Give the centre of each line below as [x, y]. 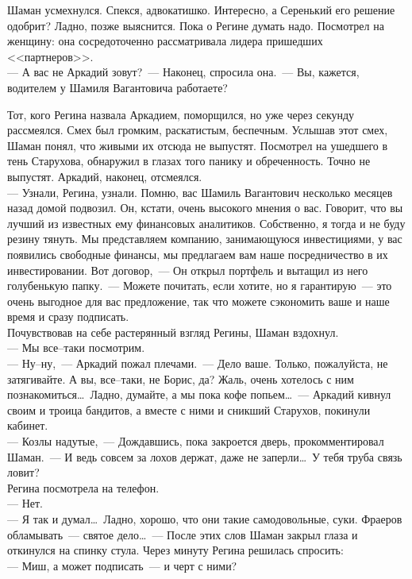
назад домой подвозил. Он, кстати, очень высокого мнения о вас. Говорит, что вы [205, 208]
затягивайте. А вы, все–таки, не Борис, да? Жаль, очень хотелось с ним [181, 378]
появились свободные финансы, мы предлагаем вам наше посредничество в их [198, 254]
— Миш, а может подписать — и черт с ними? [122, 565]
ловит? [23, 472]
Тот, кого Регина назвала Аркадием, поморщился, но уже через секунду [181, 114]
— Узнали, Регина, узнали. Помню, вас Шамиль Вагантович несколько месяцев [200, 192]
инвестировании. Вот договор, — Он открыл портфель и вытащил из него [188, 270]
